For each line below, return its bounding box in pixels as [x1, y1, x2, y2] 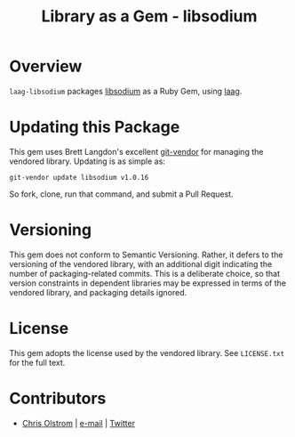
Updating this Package [9, 117, 180, 137]
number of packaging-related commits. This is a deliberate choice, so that [9, 268, 281, 279]
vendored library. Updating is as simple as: [9, 156, 166, 166]
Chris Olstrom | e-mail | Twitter [21, 417, 136, 428]
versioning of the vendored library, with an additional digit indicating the [9, 258, 273, 269]
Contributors [9, 388, 107, 409]
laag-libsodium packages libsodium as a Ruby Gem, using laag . [9, 85, 243, 96]
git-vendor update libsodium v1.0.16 [9, 173, 149, 182]
